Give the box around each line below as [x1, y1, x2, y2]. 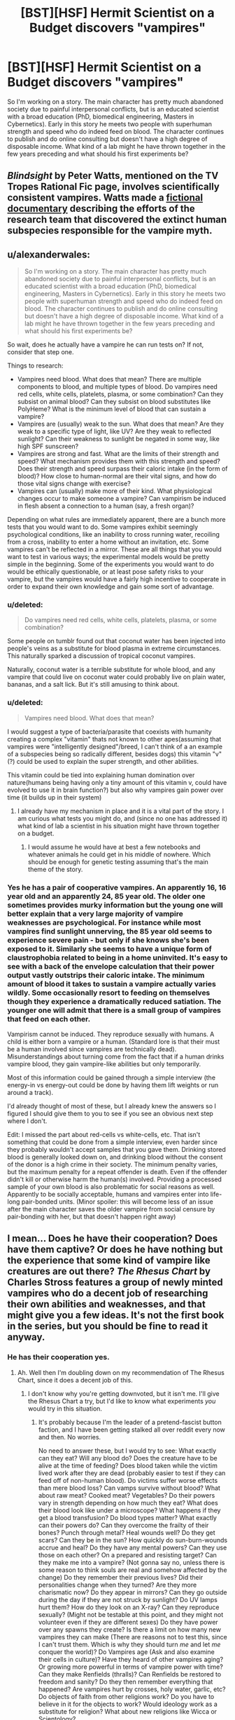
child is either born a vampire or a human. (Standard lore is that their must [7, 1037, 220, 1046]
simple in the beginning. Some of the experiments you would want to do [7, 560, 215, 569]
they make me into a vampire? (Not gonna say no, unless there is [38, 1558, 225, 1566]
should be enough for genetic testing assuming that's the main [27, 857, 208, 866]
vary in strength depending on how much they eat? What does [38, 1498, 218, 1507]
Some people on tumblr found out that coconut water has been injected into [7, 637, 226, 645]
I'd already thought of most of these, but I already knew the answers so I [7, 1102, 217, 1110]
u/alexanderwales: [7, 248, 91, 260]
